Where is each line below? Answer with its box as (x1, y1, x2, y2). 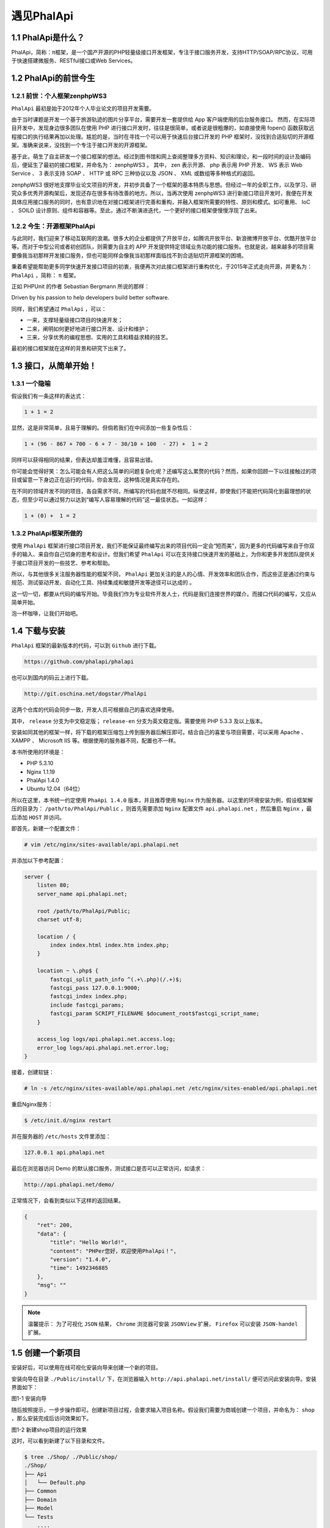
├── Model (24, 1505, 54, 1512)
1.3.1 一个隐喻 (11, 380, 51, 388)
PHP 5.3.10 (26, 760, 54, 767)
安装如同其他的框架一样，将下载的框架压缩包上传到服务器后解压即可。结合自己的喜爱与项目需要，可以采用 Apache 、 (11, 729, 307, 736)
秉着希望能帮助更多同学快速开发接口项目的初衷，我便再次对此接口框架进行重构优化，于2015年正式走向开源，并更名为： (11, 263, 313, 270)
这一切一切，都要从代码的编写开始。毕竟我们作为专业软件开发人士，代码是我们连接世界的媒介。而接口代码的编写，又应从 (11, 590, 317, 597)
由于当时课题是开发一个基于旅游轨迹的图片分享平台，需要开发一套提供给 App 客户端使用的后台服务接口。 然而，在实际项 (11, 116, 315, 123)
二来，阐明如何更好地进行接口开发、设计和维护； (26, 325, 150, 332)
